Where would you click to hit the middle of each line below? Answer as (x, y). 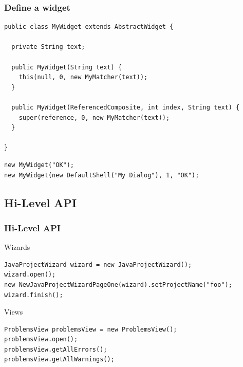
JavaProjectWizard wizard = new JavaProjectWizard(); (98, 264)
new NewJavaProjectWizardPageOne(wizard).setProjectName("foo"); (118, 285)
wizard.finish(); (34, 295)
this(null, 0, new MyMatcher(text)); (83, 77)
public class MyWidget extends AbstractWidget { (89, 27)
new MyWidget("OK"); (39, 165)
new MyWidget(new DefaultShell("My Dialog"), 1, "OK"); (102, 175)
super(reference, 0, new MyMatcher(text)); (94, 117)
